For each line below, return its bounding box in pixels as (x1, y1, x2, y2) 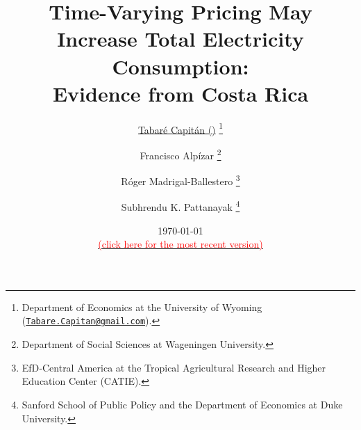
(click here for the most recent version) (98, 237, 263, 251)
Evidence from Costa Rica (52, 79, 309, 107)
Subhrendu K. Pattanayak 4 (121, 198, 240, 214)
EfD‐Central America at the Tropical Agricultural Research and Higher (22, 360, 326, 374)
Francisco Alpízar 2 (140, 145, 221, 162)
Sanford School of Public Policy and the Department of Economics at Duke (22, 397, 343, 411)
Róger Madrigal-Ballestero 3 (121, 172, 240, 188)
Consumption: (112, 51, 249, 80)
